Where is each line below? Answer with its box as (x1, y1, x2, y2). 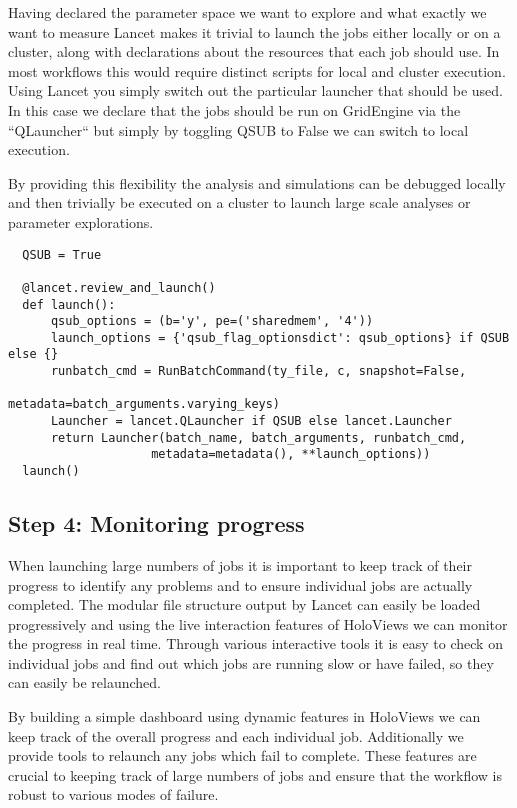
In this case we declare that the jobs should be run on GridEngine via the (8, 99, 461, 120)
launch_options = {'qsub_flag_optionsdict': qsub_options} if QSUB (50, 330, 510, 345)
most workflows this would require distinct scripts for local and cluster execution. (8, 60, 506, 81)
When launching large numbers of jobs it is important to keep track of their (8, 554, 473, 575)
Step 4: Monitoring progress (8, 508, 305, 539)
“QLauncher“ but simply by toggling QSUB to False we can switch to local (8, 119, 469, 140)
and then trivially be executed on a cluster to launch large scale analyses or (8, 192, 471, 213)
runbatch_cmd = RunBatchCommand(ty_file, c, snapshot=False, (50, 364, 467, 379)
